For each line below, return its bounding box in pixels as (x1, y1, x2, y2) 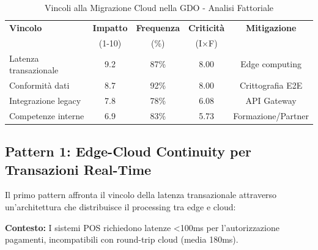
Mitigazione (245, 21, 297, 34)
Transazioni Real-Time (5, 160, 152, 178)
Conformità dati (9, 78, 70, 91)
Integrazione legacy (9, 94, 81, 106)
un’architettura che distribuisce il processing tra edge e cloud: (5, 200, 236, 213)
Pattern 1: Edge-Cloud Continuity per (5, 142, 252, 161)
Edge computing (240, 57, 301, 70)
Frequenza (136, 21, 180, 34)
